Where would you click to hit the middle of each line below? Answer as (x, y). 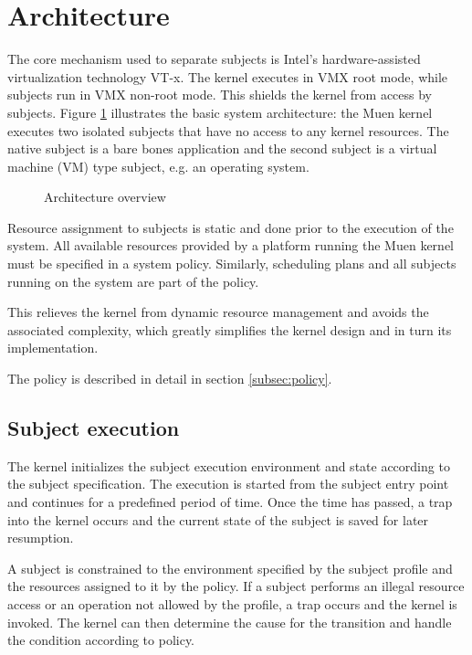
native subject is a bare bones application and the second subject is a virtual (222, 148)
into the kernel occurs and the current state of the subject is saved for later (218, 519)
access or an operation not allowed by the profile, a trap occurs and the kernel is (232, 603)
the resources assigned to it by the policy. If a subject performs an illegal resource (236, 586)
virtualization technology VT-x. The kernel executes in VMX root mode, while (228, 76)
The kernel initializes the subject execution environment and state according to (229, 465)
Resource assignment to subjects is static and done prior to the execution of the (231, 227)
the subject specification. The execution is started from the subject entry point (228, 484)
